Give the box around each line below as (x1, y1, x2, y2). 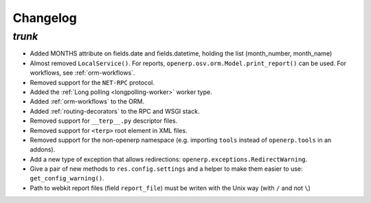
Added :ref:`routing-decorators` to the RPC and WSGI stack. (30, 107, 200, 115)
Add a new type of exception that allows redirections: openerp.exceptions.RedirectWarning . (30, 155, 308, 163)
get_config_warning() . (30, 174, 104, 182)
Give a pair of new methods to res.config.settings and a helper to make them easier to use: (30, 165, 303, 173)
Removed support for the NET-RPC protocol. (30, 78, 155, 86)
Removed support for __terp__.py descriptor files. (30, 117, 178, 125)
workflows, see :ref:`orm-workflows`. (30, 69, 135, 77)
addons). (30, 145, 56, 154)
